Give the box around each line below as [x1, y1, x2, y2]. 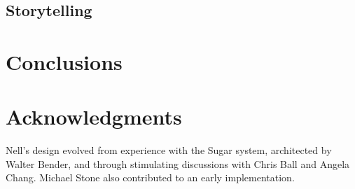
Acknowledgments [6, 102, 182, 131]
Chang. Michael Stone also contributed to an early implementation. [6, 170, 295, 185]
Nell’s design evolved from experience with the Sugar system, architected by [6, 143, 332, 157]
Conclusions [6, 47, 123, 76]
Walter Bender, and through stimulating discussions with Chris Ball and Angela [6, 156, 350, 171]
